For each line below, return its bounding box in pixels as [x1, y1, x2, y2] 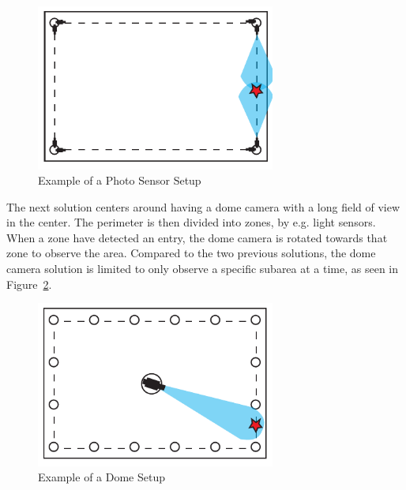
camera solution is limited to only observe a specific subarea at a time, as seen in [6, 260, 399, 277]
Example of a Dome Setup [38, 469, 165, 485]
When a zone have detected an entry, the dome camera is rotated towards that [6, 229, 388, 245]
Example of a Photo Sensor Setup [38, 172, 201, 189]
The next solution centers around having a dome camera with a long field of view [6, 198, 400, 215]
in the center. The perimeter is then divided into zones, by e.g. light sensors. [6, 214, 376, 230]
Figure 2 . [6, 275, 52, 292]
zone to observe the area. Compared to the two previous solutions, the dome [6, 245, 376, 261]
